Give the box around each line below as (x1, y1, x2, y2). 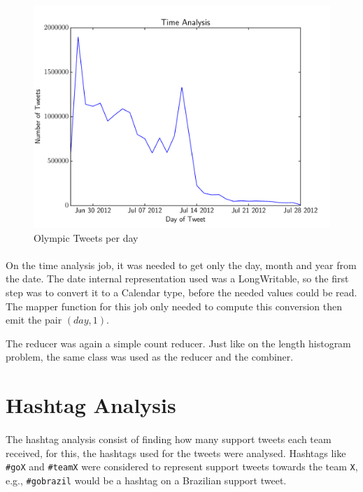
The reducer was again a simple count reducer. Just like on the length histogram (6, 335, 351, 350)
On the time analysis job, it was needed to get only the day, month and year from (6, 257, 357, 272)
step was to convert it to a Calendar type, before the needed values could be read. (6, 284, 357, 299)
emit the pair (6, 312, 62, 327)
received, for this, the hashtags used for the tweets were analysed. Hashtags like (6, 445, 346, 460)
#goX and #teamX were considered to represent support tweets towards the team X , (6, 459, 358, 474)
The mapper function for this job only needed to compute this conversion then (6, 298, 343, 313)
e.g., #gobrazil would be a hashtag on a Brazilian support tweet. (6, 472, 287, 487)
